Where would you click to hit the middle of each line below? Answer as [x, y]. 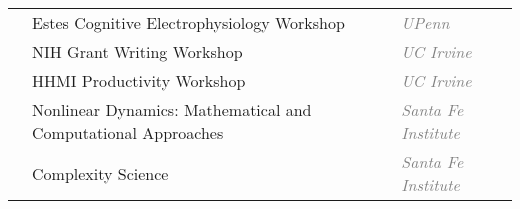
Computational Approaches [128, 132]
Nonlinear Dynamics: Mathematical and [172, 109]
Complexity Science [100, 173]
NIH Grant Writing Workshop [137, 51]
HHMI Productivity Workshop [139, 80]
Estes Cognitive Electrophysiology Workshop [188, 22]
